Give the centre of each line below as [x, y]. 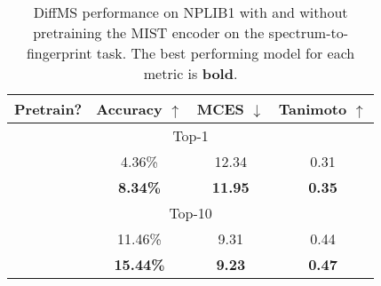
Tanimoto [313, 109]
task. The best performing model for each [226, 53]
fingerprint [59, 53]
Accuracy [129, 109]
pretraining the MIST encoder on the [149, 32]
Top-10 [190, 213]
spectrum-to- [309, 32]
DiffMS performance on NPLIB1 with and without [190, 12]
